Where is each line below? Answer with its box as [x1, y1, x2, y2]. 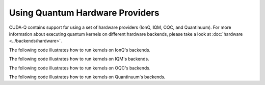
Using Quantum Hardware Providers [9, 7, 159, 18]
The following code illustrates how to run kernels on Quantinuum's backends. [9, 74, 165, 80]
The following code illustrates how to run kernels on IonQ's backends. [9, 47, 151, 53]
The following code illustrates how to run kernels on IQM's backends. [9, 56, 149, 62]
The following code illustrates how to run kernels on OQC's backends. [9, 65, 151, 71]
